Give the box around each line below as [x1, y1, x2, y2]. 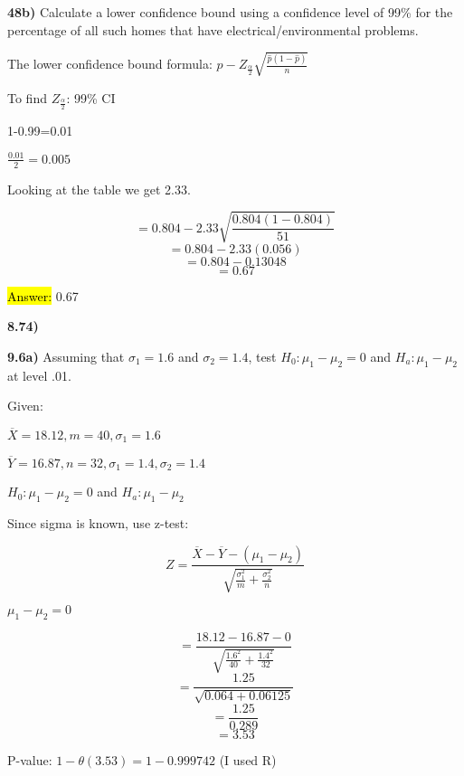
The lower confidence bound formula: [7, 54, 213, 73]
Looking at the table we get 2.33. [7, 179, 191, 198]
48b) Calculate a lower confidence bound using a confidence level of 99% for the [7, 3, 453, 21]
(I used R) [219, 750, 277, 769]
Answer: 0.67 [7, 286, 79, 305]
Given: [7, 396, 43, 415]
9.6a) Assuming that [7, 346, 125, 365]
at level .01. [7, 365, 71, 384]
